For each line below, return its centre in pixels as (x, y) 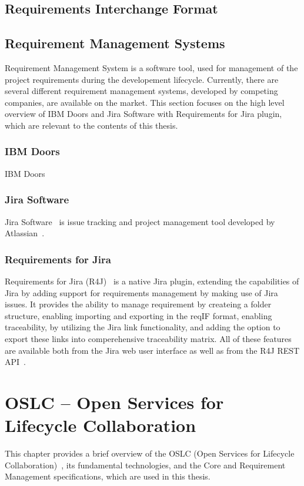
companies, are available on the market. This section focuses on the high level (145, 102)
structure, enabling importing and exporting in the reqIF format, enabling (138, 315)
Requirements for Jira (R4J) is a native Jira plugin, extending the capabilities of (152, 281)
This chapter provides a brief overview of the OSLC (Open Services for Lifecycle (150, 453)
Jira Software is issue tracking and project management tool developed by (140, 221)
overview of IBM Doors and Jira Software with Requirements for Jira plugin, (143, 114)
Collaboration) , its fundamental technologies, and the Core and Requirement (145, 465)
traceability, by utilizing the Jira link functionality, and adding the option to (143, 327)
